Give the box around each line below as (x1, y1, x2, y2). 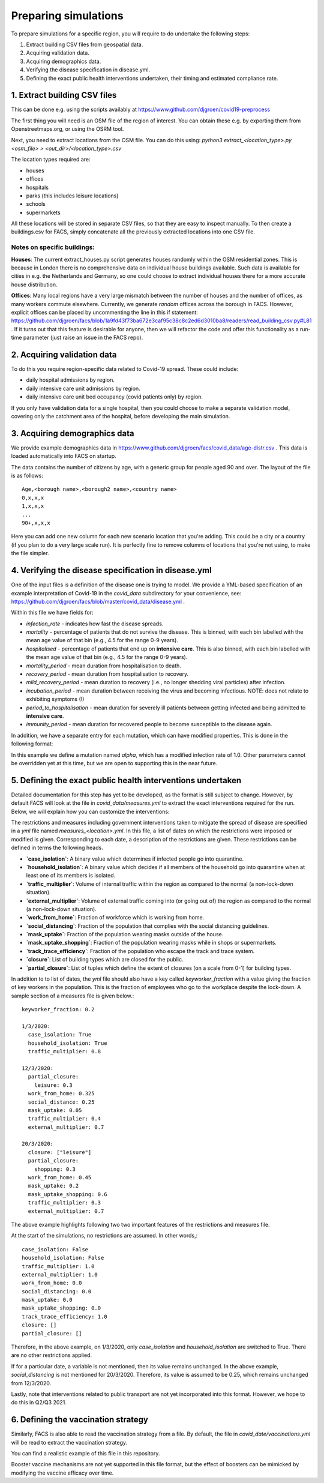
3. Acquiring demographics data (11, 428, 134, 438)
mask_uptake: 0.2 (28, 1182, 79, 1190)
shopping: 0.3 (34, 1166, 76, 1173)
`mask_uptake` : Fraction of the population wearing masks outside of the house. (26, 931, 224, 938)
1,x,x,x (22, 503, 44, 510)
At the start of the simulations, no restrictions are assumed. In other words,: (11, 1232, 198, 1239)
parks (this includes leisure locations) (26, 192, 119, 199)
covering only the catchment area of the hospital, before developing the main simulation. (11, 413, 230, 420)
